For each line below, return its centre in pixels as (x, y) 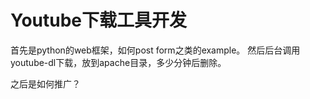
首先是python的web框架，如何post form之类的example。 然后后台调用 (155, 50)
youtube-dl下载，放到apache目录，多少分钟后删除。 (118, 62)
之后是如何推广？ (45, 83)
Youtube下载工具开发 (99, 20)
